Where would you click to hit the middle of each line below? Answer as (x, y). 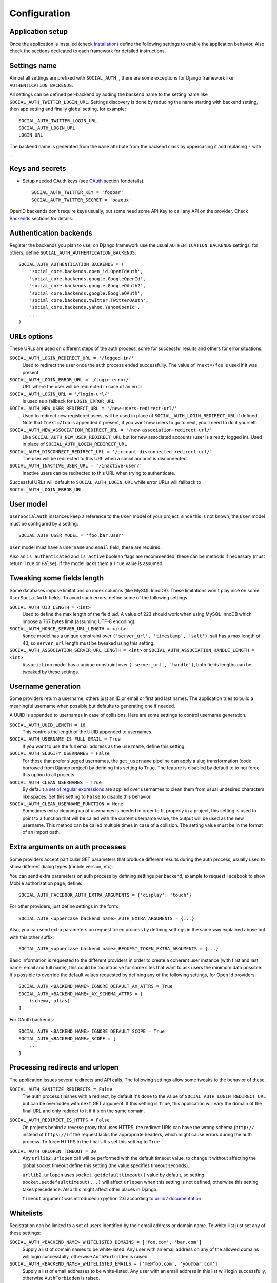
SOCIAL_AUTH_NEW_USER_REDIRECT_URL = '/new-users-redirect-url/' (93, 409)
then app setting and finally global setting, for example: (68, 109)
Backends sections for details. (42, 219)
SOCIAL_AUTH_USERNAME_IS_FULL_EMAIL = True (65, 739)
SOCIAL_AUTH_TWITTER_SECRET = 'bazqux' (82, 200)
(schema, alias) (50, 1001)
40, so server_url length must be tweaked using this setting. (88, 643)
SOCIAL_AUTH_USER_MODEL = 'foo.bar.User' (71, 536)
